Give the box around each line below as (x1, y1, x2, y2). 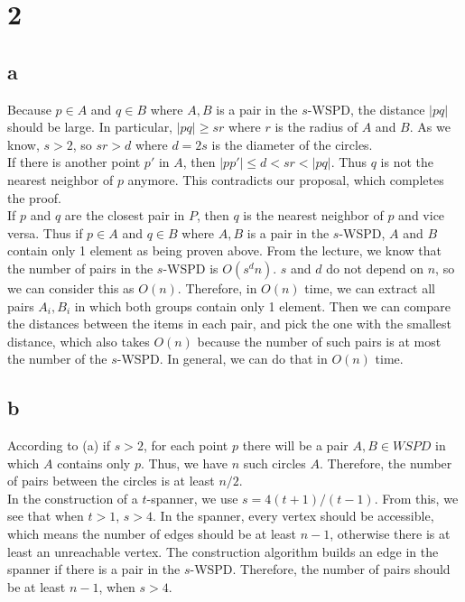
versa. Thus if (7, 223, 83, 242)
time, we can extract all (304, 278, 436, 297)
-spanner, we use (146, 488, 238, 507)
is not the (380, 153, 434, 171)
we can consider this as (7, 278, 135, 297)
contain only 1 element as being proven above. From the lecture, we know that (7, 241, 442, 260)
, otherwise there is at (330, 524, 451, 543)
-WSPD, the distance (307, 99, 425, 118)
